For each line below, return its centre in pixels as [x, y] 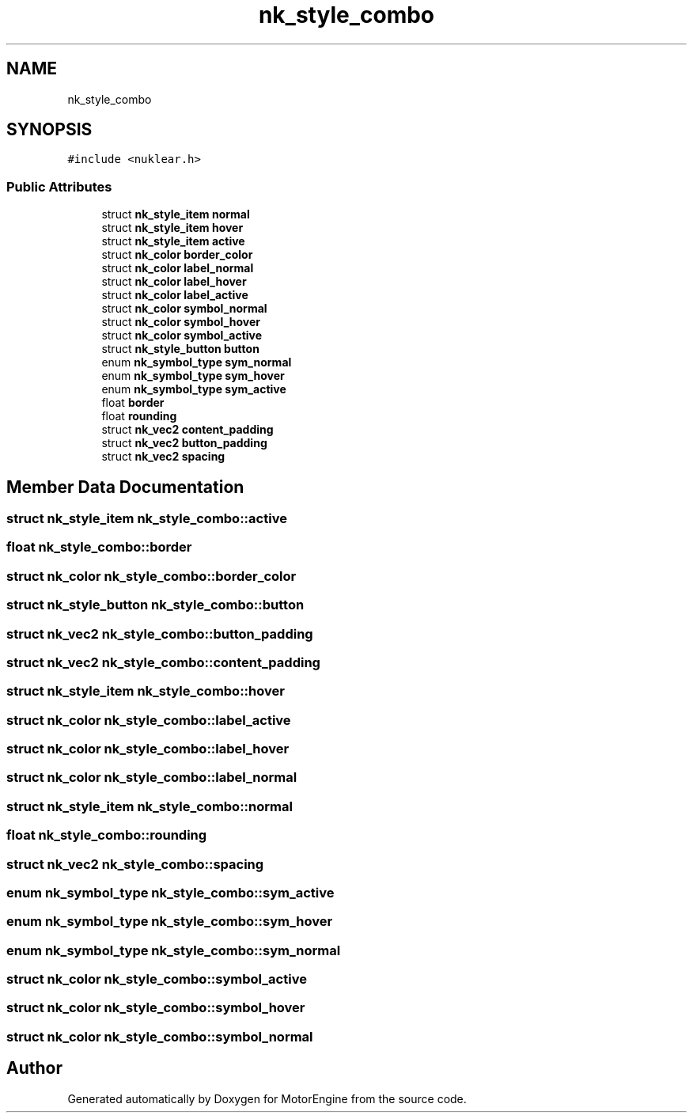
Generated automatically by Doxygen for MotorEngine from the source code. [267, 1098]
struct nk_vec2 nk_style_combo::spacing [135, 864]
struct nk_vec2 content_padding [187, 430]
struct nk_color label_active [175, 295]
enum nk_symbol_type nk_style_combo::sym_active [170, 892]
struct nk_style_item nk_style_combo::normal [150, 806]
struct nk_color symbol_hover [181, 322]
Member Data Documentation [125, 487]
